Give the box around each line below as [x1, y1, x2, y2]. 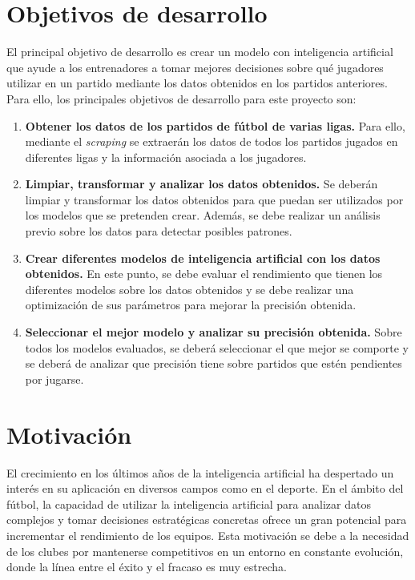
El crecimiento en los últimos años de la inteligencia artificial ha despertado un [6, 464, 394, 481]
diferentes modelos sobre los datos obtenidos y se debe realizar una [25, 280, 354, 297]
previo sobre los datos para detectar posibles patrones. [25, 223, 292, 240]
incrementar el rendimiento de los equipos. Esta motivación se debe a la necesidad [6, 526, 409, 543]
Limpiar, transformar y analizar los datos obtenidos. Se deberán [25, 175, 378, 192]
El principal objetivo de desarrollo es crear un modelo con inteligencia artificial [6, 43, 393, 60]
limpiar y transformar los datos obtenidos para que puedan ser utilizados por [25, 191, 404, 207]
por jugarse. [25, 370, 84, 387]
